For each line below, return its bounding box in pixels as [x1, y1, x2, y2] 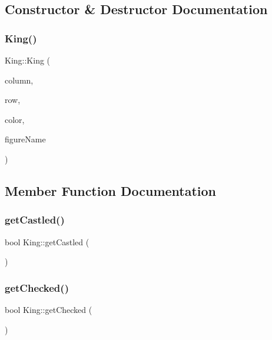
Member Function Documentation [5, 181, 217, 199]
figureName [5, 133, 46, 145]
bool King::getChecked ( [5, 303, 92, 315]
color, [5, 113, 25, 125]
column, [5, 74, 34, 86]
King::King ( [5, 54, 51, 66]
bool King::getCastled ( [5, 235, 89, 248]
